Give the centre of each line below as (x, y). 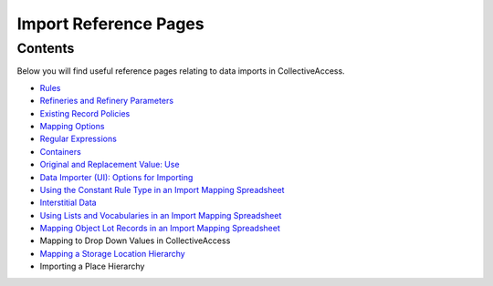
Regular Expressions (79, 139)
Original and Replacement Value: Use (110, 165)
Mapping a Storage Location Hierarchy (113, 253)
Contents (46, 48)
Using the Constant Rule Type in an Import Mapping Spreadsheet (162, 189)
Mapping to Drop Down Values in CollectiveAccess (135, 240)
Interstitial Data (68, 203)
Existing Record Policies (85, 113)
